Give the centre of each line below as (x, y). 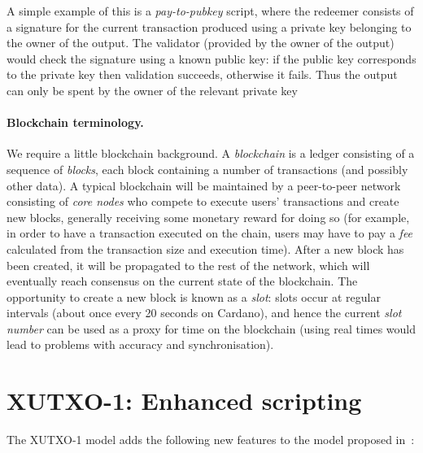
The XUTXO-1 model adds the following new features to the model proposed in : (211, 440)
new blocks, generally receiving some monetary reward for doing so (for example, (208, 217)
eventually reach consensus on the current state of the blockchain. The (182, 281)
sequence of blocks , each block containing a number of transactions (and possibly (207, 169)
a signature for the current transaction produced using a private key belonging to (209, 26)
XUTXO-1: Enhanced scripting (184, 401)
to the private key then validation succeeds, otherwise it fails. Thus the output (202, 74)
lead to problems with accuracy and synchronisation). (140, 344)
